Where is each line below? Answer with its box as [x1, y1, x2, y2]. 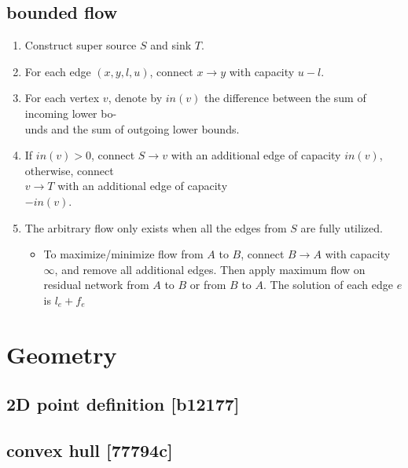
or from [189, 276, 226, 293]
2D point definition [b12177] [6, 392, 240, 416]
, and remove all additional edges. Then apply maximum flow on [54, 261, 366, 277]
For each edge [24, 63, 91, 79]
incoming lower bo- [24, 104, 117, 121]
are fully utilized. [300, 219, 383, 236]
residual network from [43, 276, 149, 293]
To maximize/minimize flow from [43, 246, 204, 262]
